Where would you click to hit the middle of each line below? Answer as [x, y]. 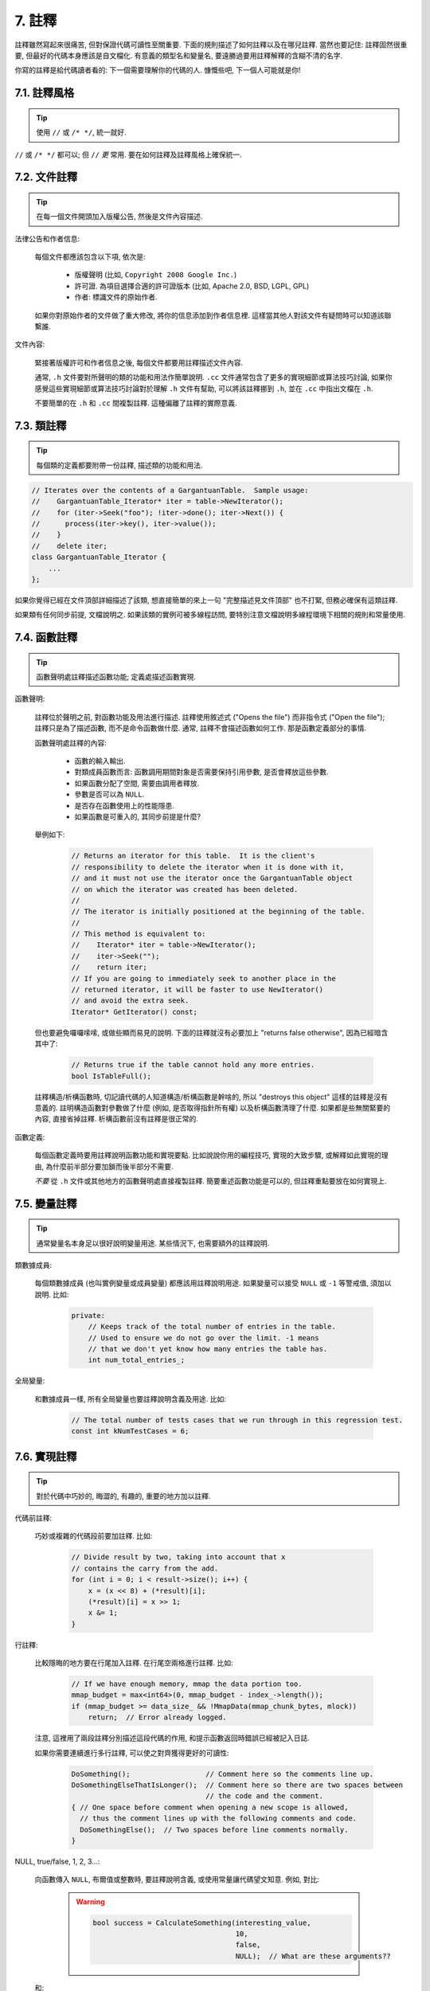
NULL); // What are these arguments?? [313, 1956]
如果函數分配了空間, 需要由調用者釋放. [137, 783]
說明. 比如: [52, 1294]
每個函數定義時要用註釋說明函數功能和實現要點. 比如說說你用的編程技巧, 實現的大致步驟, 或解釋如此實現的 [208, 1156]
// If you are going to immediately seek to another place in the [203, 978]
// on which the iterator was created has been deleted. [185, 889]
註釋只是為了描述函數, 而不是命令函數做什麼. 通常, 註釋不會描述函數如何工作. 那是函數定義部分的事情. [200, 728]
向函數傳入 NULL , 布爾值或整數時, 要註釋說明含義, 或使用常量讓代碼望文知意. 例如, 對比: [177, 1880]
